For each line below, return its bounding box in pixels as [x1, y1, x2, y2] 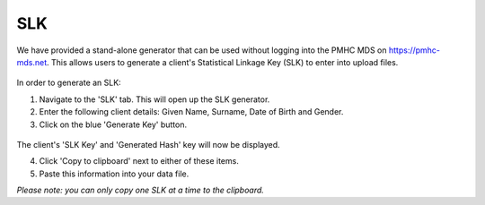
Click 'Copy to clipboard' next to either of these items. [39, 156, 240, 167]
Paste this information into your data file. [39, 168, 190, 179]
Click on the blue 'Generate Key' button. [39, 119, 188, 130]
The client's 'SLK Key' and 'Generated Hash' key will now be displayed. [16, 139, 280, 149]
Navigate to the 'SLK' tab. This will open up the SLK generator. [39, 94, 270, 105]
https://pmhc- [388, 45, 440, 56]
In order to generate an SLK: [16, 77, 121, 89]
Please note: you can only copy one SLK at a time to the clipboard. [16, 184, 265, 196]
